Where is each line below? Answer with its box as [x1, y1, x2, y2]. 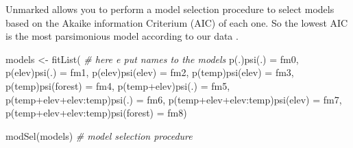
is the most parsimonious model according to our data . [5, 29, 239, 43]
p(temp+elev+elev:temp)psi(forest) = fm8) [5, 106, 187, 120]
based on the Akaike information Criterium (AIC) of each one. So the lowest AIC [5, 15, 348, 29]
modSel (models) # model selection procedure [5, 128, 193, 143]
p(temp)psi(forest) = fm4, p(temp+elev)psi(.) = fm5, [5, 78, 230, 92]
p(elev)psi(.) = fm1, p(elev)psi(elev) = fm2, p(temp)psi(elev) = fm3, [5, 65, 294, 79]
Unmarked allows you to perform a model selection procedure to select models [5, 2, 334, 16]
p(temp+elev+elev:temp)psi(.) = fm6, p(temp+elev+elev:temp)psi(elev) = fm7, [5, 92, 342, 106]
